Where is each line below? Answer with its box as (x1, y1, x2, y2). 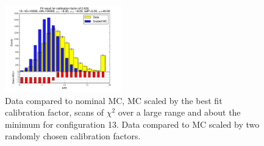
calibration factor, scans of (5, 106, 104, 119)
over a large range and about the (118, 106, 241, 119)
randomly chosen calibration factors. (5, 130, 141, 142)
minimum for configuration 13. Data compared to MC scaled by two (5, 117, 260, 130)
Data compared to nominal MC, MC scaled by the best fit (5, 94, 223, 106)
